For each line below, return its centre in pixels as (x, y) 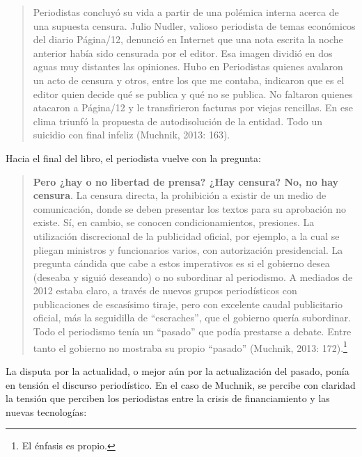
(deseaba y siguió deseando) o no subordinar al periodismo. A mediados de (193, 276)
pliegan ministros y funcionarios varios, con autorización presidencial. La (188, 249)
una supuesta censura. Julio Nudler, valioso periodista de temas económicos (194, 25)
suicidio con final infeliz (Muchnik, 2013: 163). (132, 135)
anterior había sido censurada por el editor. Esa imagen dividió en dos (183, 53)
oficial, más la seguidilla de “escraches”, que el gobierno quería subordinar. (192, 318)
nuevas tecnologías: (46, 411)
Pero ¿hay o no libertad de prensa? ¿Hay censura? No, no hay (186, 181)
